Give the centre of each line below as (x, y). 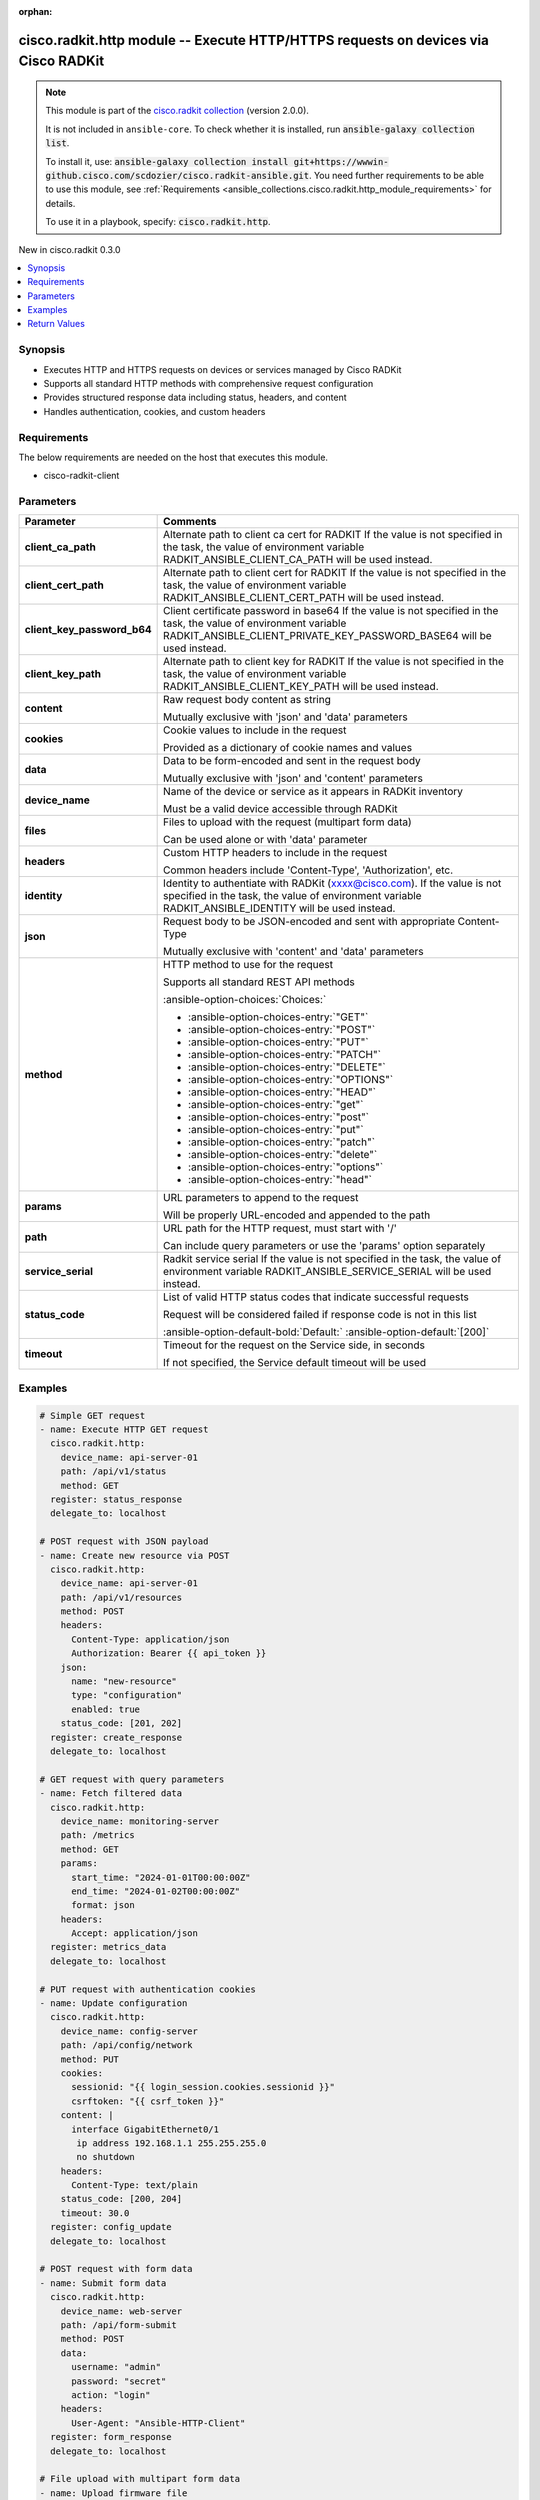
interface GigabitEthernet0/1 (145, 2129)
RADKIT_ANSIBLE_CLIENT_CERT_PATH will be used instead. (304, 598)
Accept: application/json (135, 1933)
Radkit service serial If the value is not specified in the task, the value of (332, 1259)
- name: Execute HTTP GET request (124, 1429)
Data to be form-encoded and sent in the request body (292, 761)
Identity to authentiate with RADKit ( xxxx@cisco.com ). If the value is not (332, 883)
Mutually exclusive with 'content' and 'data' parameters (293, 952)
